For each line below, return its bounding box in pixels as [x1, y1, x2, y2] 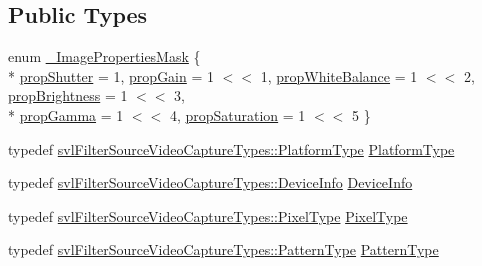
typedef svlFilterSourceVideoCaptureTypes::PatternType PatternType [8, 239, 439, 260]
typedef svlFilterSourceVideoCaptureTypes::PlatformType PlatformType [8, 138, 455, 159]
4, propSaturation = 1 [169, 104, 306, 125]
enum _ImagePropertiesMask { [8, 46, 201, 67]
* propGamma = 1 [8, 104, 124, 125]
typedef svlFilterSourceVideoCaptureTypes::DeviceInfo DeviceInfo [8, 172, 413, 193]
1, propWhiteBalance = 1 [260, 65, 418, 86]
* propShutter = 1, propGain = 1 [8, 65, 215, 86]
